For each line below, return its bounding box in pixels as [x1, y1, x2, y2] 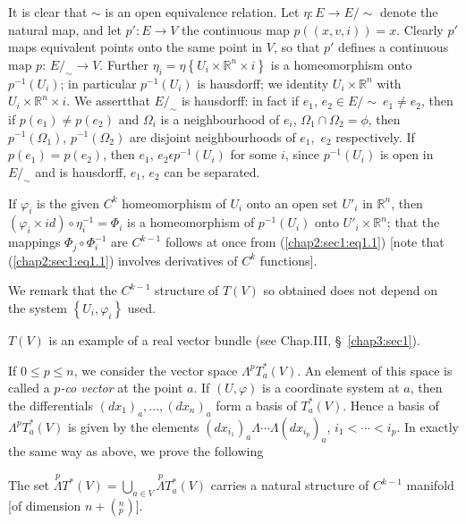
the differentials [8, 395, 94, 414]
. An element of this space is [297, 360, 453, 379]
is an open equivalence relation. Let [105, 3, 300, 21]
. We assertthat [66, 91, 150, 110]
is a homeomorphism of [127, 213, 255, 232]
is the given [36, 193, 100, 212]
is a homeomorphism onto [270, 55, 412, 73]
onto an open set [246, 193, 338, 212]
